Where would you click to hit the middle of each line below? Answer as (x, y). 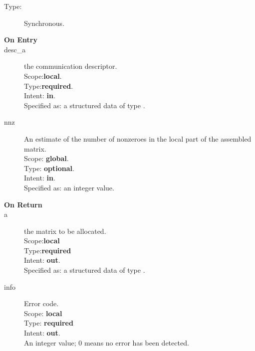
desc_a (15, 49)
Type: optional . (49, 168)
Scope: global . (46, 158)
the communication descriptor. (71, 66)
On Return (23, 204)
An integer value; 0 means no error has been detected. (107, 342)
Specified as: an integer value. (69, 187)
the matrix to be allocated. (65, 231)
